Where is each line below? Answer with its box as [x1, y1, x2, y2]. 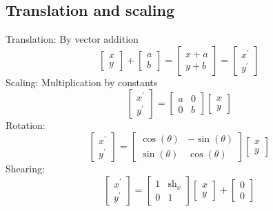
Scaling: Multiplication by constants [6, 74, 158, 89]
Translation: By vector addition [6, 32, 139, 46]
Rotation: [6, 118, 45, 132]
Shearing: [6, 161, 45, 175]
